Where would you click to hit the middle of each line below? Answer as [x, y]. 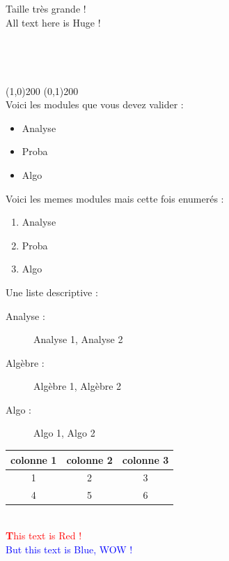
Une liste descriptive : [52, 292]
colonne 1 [34, 459]
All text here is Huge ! [53, 22]
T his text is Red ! [44, 535]
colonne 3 [145, 459]
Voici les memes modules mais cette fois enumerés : [115, 198]
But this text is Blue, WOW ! [69, 549]
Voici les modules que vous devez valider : [95, 104]
